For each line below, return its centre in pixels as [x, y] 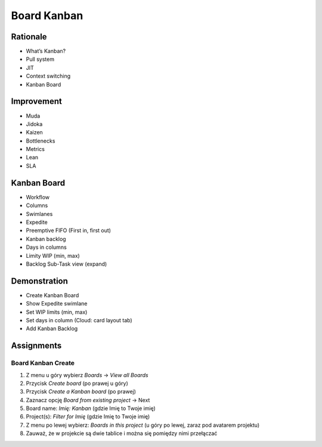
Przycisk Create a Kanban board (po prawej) [81, 391]
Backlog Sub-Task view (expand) [66, 264]
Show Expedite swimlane [57, 304]
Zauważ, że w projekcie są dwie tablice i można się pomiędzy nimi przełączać [122, 433]
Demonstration [40, 281]
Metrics [35, 149]
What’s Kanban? [46, 51]
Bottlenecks [41, 141]
